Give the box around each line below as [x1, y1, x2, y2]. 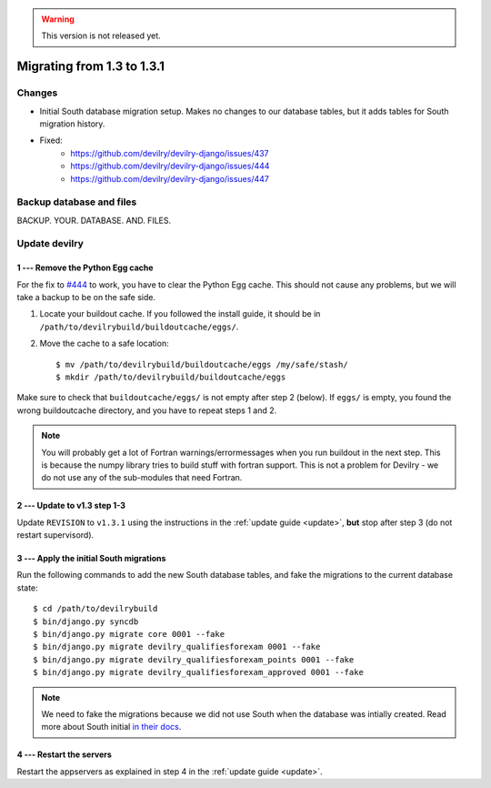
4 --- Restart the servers [16, 749, 113, 760]
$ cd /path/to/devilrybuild [33, 603, 158, 614]
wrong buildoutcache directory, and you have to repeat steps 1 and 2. [16, 405, 277, 416]
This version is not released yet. [41, 30, 161, 41]
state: [16, 582, 38, 593]
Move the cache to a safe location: [39, 338, 169, 349]
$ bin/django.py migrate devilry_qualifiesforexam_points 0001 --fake [33, 654, 355, 664]
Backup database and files [16, 196, 137, 208]
